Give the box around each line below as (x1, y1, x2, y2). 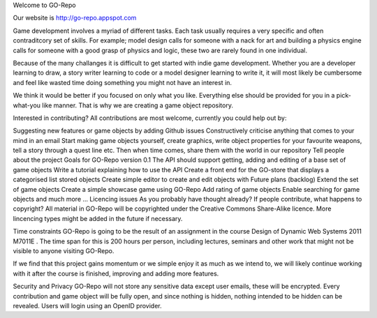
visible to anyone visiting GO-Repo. (13, 246, 114, 255)
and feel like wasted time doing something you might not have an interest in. (13, 78, 232, 86)
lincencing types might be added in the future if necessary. (13, 214, 183, 222)
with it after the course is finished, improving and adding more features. (13, 269, 219, 278)
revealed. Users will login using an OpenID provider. (13, 301, 162, 310)
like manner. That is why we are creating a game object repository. (42, 101, 234, 109)
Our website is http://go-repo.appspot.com (13, 14, 137, 22)
